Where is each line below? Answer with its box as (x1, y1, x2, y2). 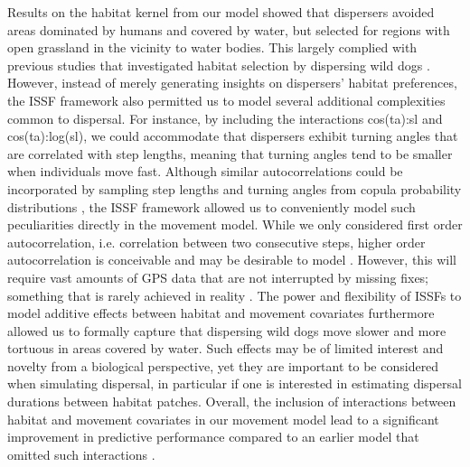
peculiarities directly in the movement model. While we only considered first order (7, 215, 463, 234)
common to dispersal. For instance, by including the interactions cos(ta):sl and (7, 108, 443, 127)
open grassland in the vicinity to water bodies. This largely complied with (7, 38, 418, 57)
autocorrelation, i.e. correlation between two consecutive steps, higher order (7, 232, 426, 251)
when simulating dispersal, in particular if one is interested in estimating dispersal (7, 374, 462, 393)
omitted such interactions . (7, 444, 155, 463)
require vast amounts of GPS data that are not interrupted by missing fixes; (7, 267, 429, 286)
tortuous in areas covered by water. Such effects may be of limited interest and (7, 339, 444, 358)
